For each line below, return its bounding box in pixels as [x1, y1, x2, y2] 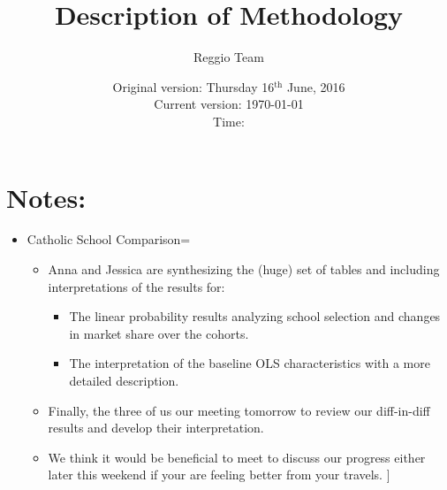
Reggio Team [193, 48, 264, 66]
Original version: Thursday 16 [112, 77, 275, 96]
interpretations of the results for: [48, 277, 225, 295]
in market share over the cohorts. [69, 324, 249, 342]
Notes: [6, 179, 87, 215]
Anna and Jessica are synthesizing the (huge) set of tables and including [48, 260, 440, 279]
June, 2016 [286, 77, 345, 96]
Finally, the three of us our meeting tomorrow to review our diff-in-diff [48, 401, 430, 419]
